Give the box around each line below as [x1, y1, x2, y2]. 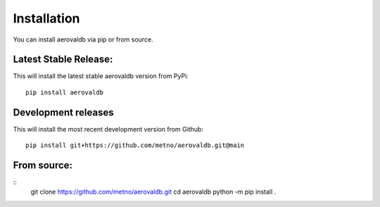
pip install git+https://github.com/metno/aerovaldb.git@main [25, 142, 245, 149]
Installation [13, 11, 80, 26]
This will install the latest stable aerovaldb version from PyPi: [13, 72, 189, 80]
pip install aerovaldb [25, 88, 104, 96]
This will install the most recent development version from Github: [13, 125, 204, 133]
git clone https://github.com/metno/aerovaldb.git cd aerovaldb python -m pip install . [30, 187, 277, 196]
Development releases [13, 106, 114, 118]
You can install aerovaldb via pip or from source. [13, 35, 154, 44]
